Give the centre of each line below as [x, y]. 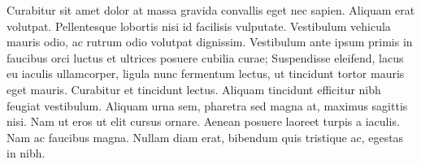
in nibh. [26, 153]
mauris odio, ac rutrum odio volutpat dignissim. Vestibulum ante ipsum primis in [210, 42]
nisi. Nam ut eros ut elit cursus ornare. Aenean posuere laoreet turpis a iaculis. [203, 121]
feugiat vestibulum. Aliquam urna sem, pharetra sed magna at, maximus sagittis [207, 105]
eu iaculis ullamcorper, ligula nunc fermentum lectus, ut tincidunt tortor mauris [206, 73]
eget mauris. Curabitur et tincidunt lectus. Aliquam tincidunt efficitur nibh [194, 89]
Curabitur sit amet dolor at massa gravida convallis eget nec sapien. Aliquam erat [211, 10]
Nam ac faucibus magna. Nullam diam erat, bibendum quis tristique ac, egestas [205, 137]
